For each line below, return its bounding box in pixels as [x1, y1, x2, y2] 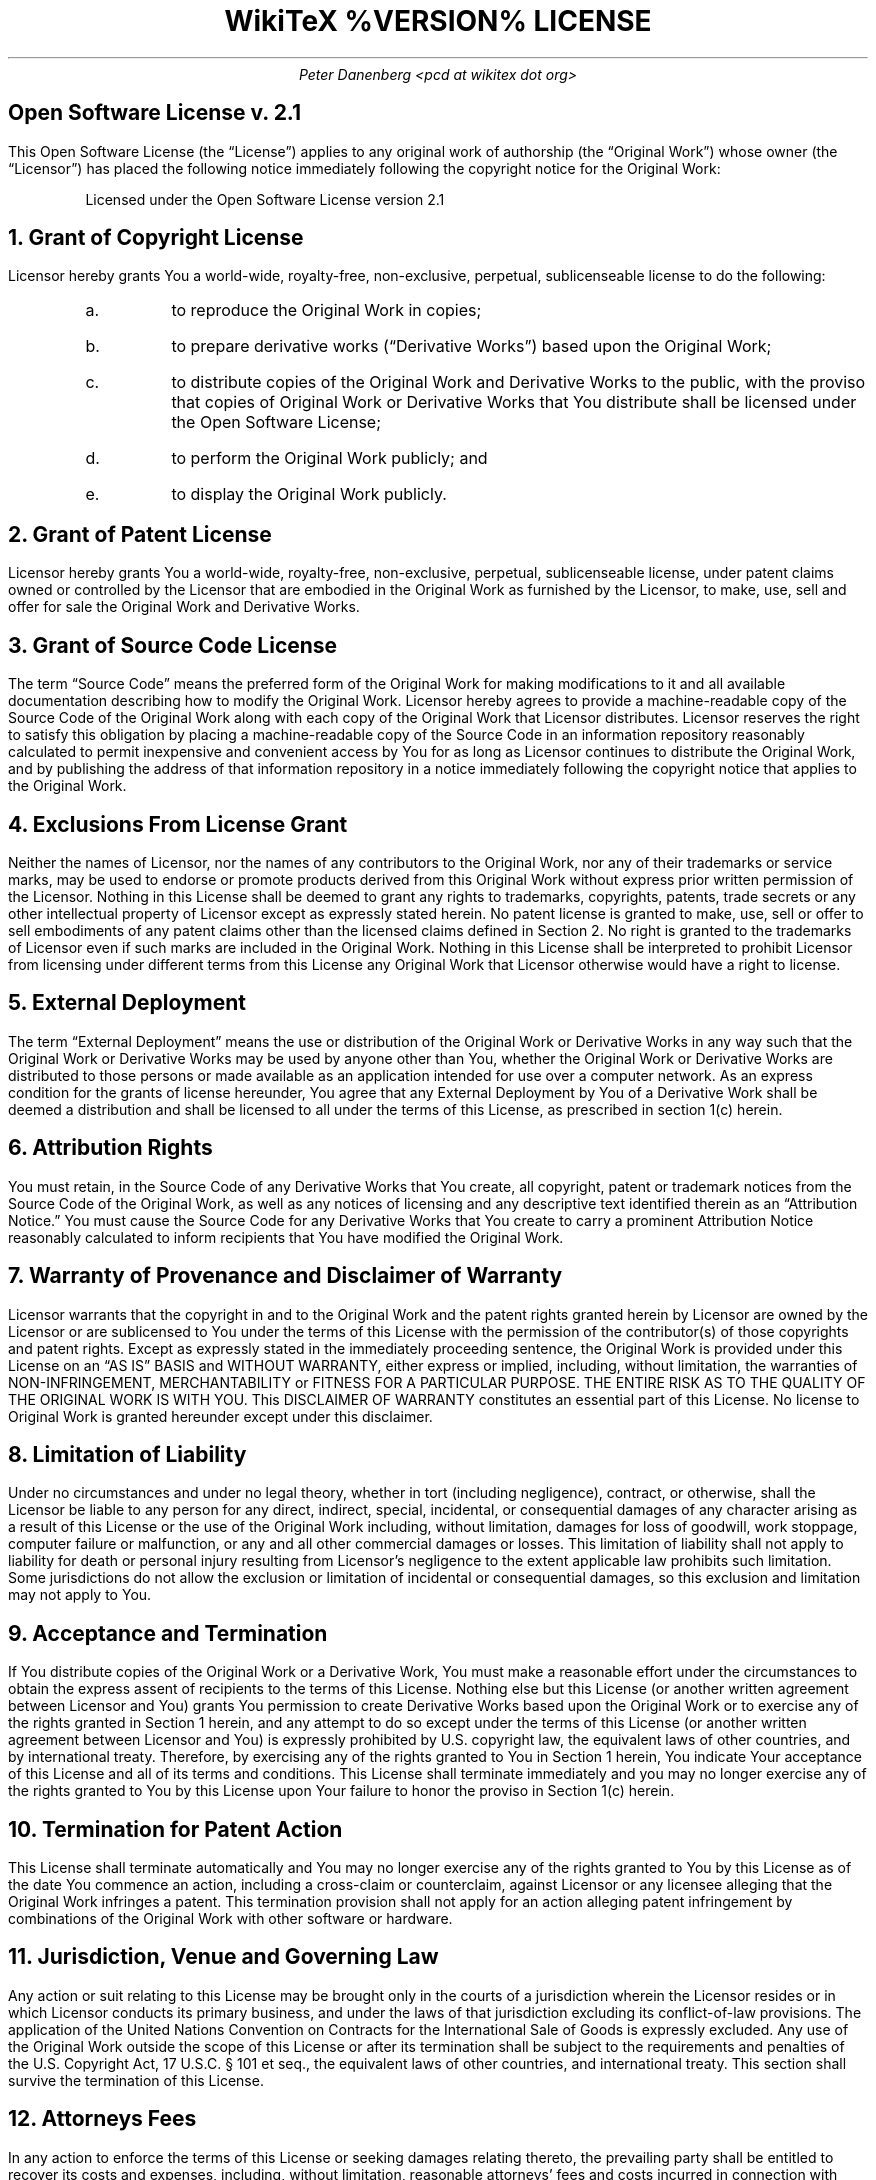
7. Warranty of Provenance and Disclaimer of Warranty [8, 1263, 563, 1289]
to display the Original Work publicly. [171, 484, 447, 505]
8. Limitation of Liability [8, 1441, 247, 1467]
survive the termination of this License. [8, 2071, 264, 2089]
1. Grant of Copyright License [8, 225, 304, 251]
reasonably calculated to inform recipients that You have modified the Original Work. [8, 1228, 564, 1246]
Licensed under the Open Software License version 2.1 [85, 190, 445, 208]
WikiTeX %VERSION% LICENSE [224, 4, 652, 38]
